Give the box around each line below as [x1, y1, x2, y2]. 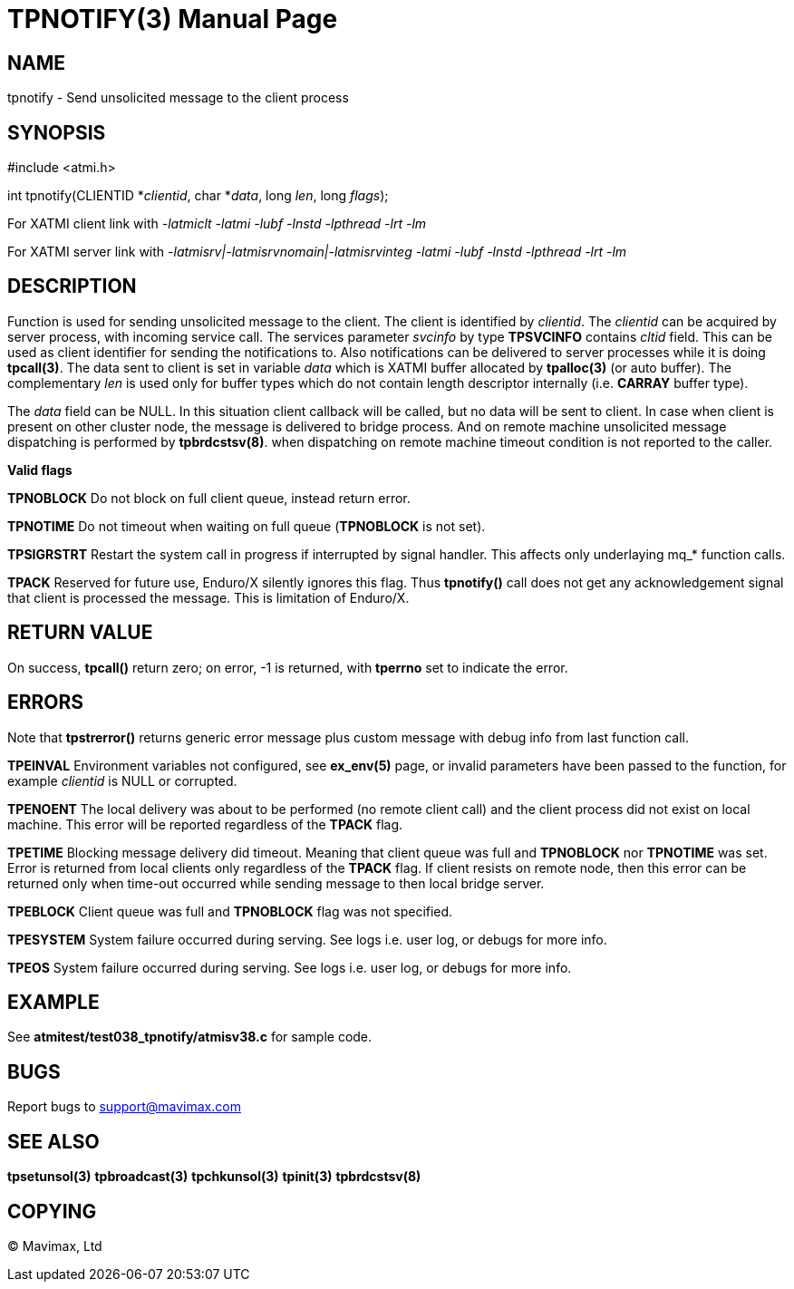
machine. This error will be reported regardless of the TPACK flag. [7, 816, 403, 832]
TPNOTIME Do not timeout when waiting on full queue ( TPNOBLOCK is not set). [7, 518, 486, 534]
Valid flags [7, 461, 73, 478]
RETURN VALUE [7, 621, 153, 644]
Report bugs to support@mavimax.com [7, 1099, 241, 1115]
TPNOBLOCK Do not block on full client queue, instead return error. [7, 489, 411, 506]
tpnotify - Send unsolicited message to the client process [7, 90, 349, 106]
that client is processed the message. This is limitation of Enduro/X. [7, 589, 410, 606]
